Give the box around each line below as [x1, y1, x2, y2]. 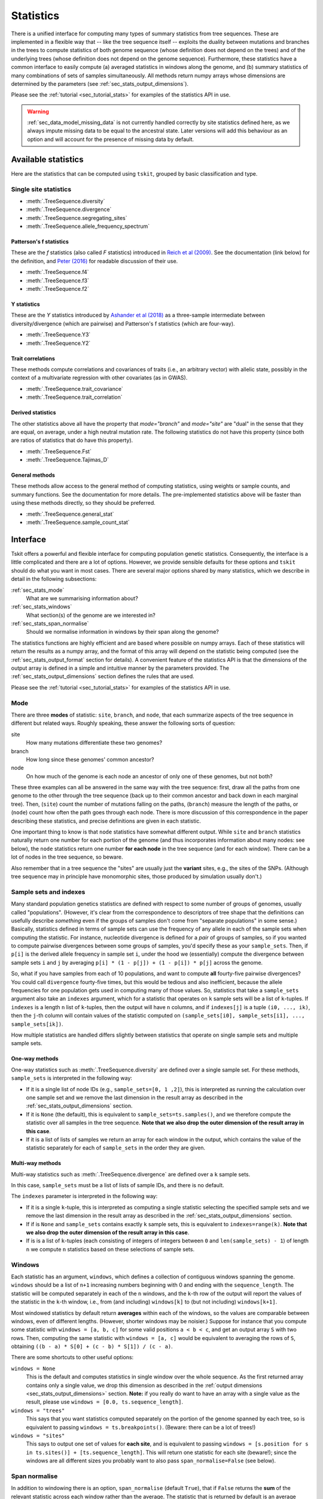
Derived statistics [11, 409, 56, 416]
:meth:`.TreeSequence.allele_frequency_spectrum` [26, 222, 150, 230]
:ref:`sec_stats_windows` [11, 603, 72, 610]
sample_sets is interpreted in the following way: [11, 1074, 133, 1082]
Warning [27, 108, 49, 115]
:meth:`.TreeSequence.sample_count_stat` [26, 519, 130, 526]
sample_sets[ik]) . [11, 1020, 63, 1028]
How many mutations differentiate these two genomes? [26, 739, 163, 747]
